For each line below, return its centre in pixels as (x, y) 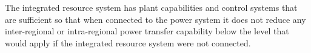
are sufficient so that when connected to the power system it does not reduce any (155, 19)
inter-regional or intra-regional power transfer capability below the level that (147, 31)
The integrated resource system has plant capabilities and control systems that (151, 7)
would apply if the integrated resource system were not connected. (128, 42)
